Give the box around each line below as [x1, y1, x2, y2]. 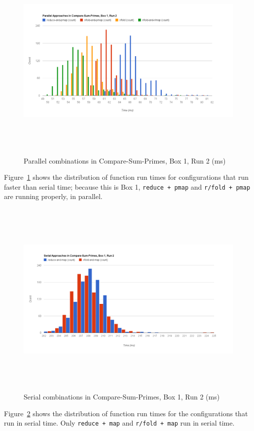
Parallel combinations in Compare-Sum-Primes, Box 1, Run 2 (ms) [24, 155, 226, 166]
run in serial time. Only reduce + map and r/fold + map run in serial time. [4, 418, 235, 428]
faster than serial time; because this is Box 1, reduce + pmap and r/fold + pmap [4, 181, 251, 192]
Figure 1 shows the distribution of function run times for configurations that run [4, 172, 249, 182]
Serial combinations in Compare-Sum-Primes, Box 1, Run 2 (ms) [24, 392, 220, 402]
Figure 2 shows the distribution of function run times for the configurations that [4, 408, 248, 418]
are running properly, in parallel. [4, 191, 103, 201]
